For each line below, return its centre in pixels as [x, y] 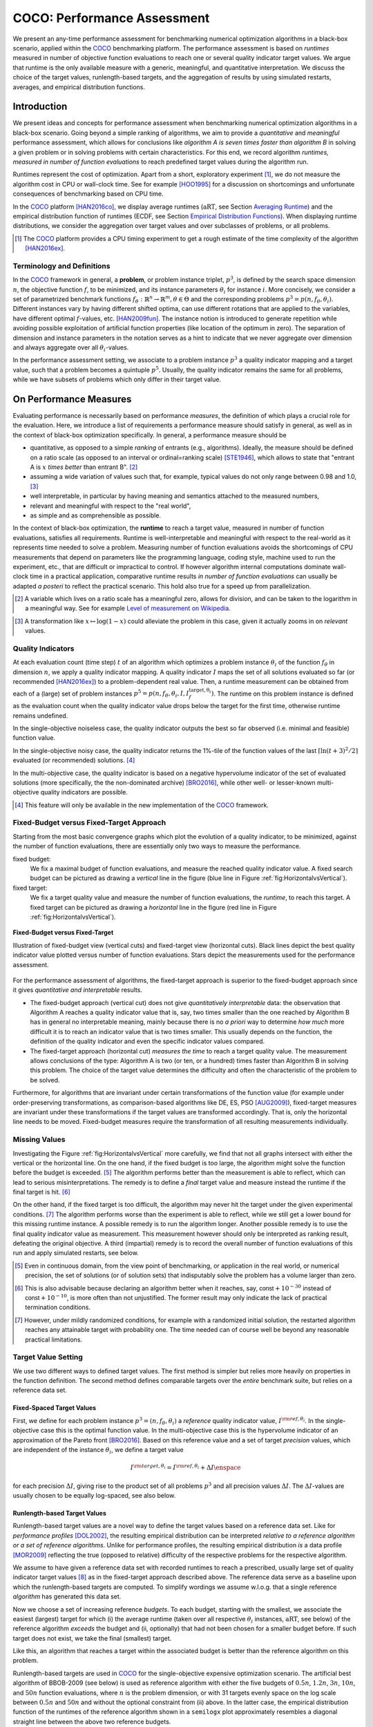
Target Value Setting [48, 1357]
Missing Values [39, 1140]
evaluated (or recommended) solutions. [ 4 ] [74, 761]
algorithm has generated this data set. [67, 1596]
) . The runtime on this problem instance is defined [282, 694]
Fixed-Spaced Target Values [55, 1408]
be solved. [45, 1080]
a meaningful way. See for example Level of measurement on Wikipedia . [128, 609]
